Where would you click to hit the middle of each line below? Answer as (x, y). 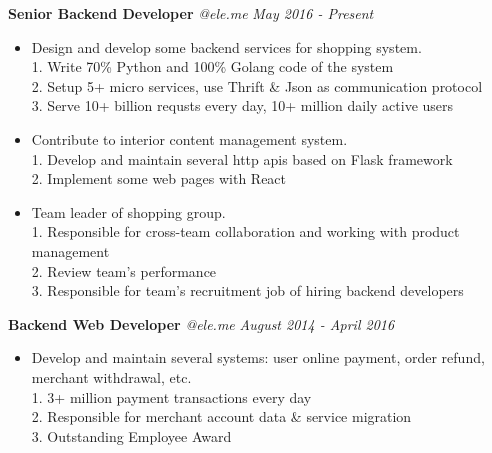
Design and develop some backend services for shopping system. (226, 46)
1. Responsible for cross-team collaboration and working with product (245, 231)
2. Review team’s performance (124, 270)
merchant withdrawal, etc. (111, 376)
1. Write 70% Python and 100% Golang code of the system (212, 66)
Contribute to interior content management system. (189, 138)
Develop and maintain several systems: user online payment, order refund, (258, 357)
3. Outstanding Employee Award (131, 435)
